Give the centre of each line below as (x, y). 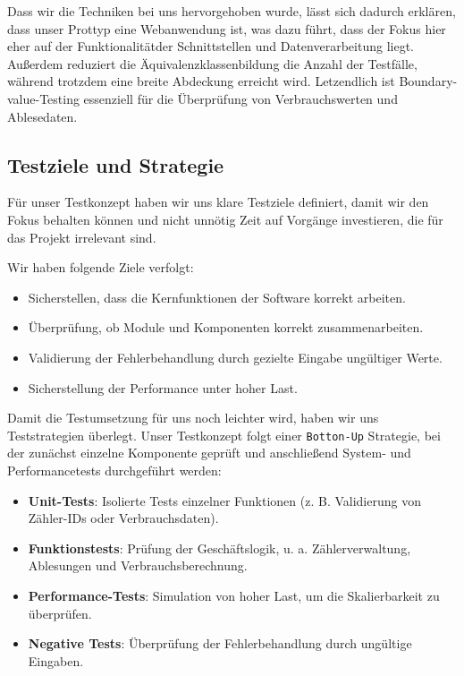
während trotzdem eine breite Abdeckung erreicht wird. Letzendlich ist (201, 81)
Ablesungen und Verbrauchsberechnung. (138, 565)
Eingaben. (56, 660)
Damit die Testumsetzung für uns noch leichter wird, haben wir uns (193, 418)
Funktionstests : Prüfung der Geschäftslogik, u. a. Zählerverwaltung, (219, 548)
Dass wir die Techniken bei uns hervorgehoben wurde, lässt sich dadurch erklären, (232, 11)
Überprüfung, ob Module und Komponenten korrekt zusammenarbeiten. (226, 327)
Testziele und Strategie (116, 164)
